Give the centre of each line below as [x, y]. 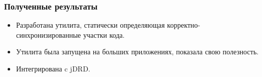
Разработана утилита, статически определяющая [90, 25]
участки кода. [104, 34]
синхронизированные [48, 34]
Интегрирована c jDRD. [53, 68]
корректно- [184, 25]
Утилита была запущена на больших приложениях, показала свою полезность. [137, 52]
